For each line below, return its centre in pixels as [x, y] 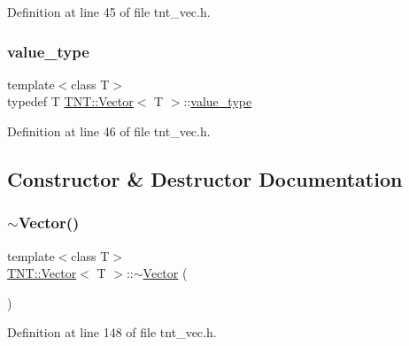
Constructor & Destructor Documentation [205, 178]
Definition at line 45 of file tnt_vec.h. [109, 12]
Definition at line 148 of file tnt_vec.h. [112, 332]
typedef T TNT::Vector [70, 101]
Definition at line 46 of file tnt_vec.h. [109, 131]
